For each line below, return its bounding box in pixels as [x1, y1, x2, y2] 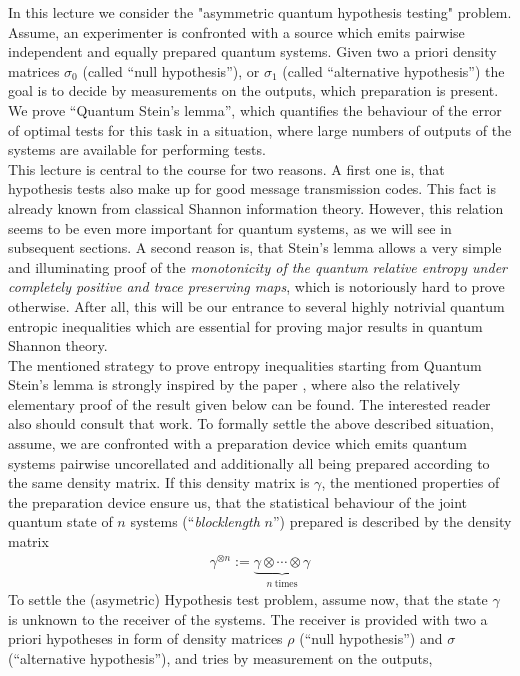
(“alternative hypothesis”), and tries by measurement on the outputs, [8, 647, 433, 668]
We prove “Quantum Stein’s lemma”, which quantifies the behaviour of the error [8, 99, 502, 120]
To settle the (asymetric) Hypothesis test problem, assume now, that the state [8, 589, 488, 610]
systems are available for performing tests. [8, 139, 266, 160]
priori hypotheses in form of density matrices [8, 628, 283, 649]
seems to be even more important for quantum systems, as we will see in [8, 217, 452, 238]
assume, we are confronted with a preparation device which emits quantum [8, 433, 467, 454]
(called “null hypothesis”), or [82, 60, 260, 81]
